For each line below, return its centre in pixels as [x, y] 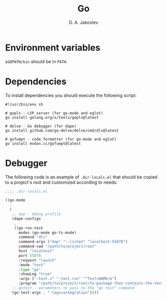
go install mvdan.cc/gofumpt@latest [43, 144]
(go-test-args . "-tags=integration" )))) [55, 293]
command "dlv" [33, 237]
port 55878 [30, 256]
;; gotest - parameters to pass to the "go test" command [73, 288]
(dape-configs [26, 219]
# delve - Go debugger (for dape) [41, 126]
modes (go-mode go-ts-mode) [47, 232]
